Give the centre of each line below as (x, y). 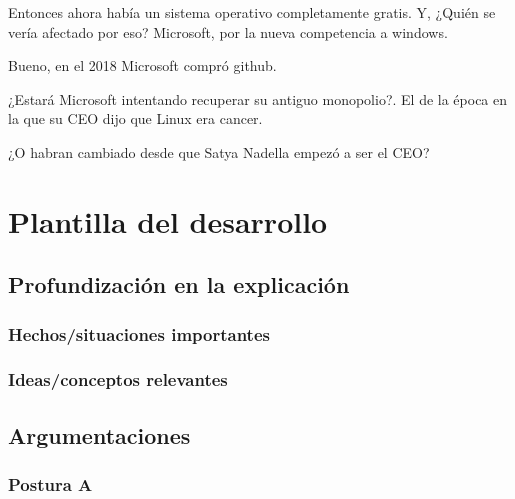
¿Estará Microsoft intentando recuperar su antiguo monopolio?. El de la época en (258, 98)
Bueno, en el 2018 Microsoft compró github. (142, 65)
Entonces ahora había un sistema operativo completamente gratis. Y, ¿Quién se (252, 12)
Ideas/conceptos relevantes (118, 379)
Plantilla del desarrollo (168, 220)
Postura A (50, 484)
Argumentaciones (99, 434)
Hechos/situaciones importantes (139, 333)
